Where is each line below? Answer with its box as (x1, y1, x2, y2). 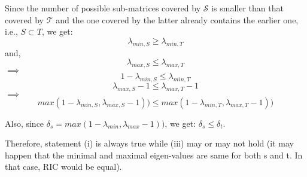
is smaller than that (211, 2, 284, 14)
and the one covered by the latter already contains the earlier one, (56, 13, 299, 26)
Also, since (5, 117, 44, 129)
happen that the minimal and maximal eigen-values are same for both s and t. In (5, 148, 303, 161)
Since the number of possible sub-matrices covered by (5, 2, 201, 14)
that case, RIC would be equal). (5, 160, 122, 173)
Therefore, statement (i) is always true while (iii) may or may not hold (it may (5, 137, 294, 149)
